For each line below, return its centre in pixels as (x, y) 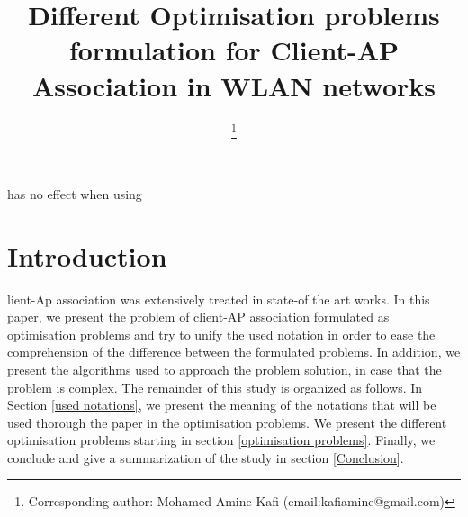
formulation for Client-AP (234, 50)
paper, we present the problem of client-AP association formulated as (198, 317)
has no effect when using (75, 193)
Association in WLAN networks (234, 85)
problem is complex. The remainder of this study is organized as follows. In (215, 387)
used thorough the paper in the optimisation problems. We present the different (227, 422)
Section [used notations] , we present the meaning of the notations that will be (222, 405)
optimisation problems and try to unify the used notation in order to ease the (221, 334)
